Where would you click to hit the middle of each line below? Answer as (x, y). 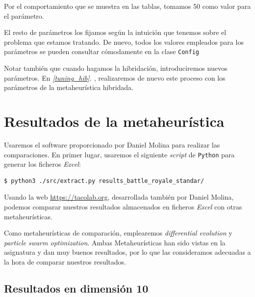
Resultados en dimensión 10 (76, 288)
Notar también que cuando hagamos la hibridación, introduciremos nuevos (116, 68)
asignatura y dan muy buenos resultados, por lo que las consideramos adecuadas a (127, 252)
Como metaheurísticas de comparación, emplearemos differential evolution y (118, 233)
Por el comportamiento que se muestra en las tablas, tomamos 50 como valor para (127, 6)
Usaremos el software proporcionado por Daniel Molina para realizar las (112, 144)
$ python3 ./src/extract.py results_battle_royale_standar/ (104, 181)
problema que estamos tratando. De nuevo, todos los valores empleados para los (124, 42)
